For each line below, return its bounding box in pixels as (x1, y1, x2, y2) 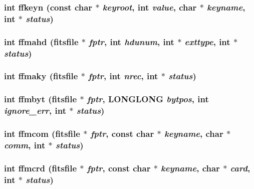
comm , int (4, 138, 46, 151)
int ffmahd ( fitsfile (4, 35, 79, 48)
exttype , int (184, 35, 230, 48)
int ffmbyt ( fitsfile (4, 93, 77, 105)
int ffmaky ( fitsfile (4, 70, 78, 82)
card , (230, 161, 250, 174)
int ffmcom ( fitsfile (4, 127, 80, 140)
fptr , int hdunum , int (89, 35, 174, 48)
